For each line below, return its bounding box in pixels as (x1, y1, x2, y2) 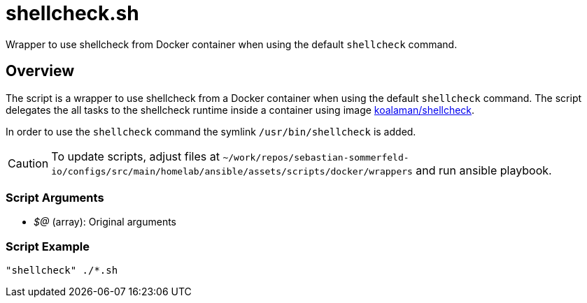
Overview (6, 62, 75, 80)
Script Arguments (6, 190, 104, 205)
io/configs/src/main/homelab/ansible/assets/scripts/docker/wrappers (51, 165, 413, 177)
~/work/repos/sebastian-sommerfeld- (222, 151, 409, 163)
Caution (8, 156, 49, 170)
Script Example (6, 239, 90, 253)
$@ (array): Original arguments (34, 216, 176, 228)
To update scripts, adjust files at (51, 149, 220, 163)
